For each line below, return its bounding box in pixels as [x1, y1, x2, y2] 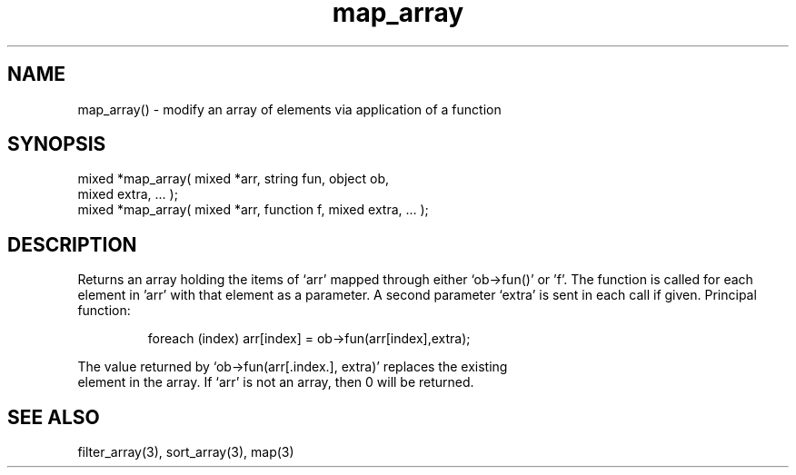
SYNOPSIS [7, 133, 106, 156]
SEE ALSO [7, 405, 100, 429]
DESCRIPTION [7, 233, 137, 256]
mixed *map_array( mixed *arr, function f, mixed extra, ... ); [77, 202, 429, 218]
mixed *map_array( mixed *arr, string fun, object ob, [77, 171, 390, 187]
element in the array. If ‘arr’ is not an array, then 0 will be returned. [77, 374, 474, 391]
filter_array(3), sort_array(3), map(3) [77, 444, 294, 460]
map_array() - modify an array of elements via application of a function [77, 101, 502, 117]
